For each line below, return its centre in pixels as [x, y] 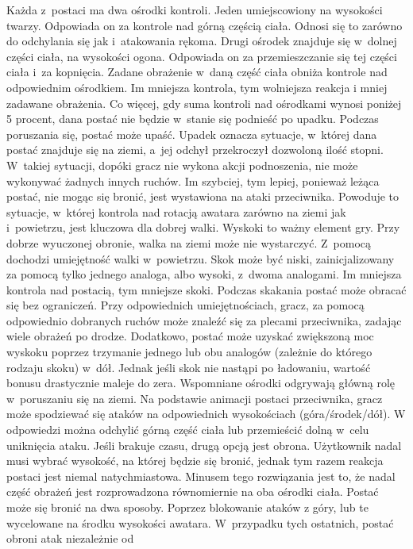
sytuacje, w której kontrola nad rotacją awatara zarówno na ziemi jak [176, 211]
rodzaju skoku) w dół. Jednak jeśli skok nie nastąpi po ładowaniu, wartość [189, 367]
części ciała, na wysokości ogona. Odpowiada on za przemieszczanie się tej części [202, 56]
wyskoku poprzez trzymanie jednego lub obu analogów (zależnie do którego [189, 352]
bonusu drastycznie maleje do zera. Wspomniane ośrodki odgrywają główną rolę [201, 383]
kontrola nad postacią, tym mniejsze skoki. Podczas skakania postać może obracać [206, 289]
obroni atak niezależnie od [70, 538]
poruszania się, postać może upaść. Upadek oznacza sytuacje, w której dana [192, 134]
